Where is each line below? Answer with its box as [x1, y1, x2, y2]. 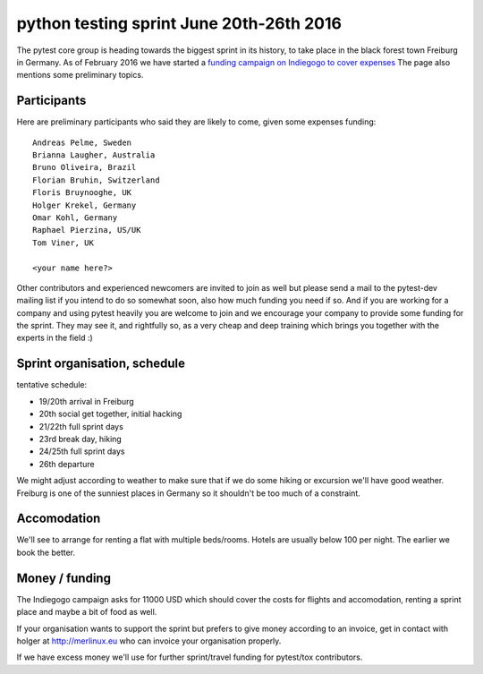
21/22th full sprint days [38, 421, 124, 431]
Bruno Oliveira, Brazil [32, 162, 137, 173]
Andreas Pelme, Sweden [32, 137, 132, 148]
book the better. [16, 547, 76, 558]
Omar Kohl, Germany [32, 212, 118, 223]
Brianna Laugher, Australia [32, 150, 156, 160]
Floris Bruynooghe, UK [32, 188, 132, 198]
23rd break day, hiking [38, 433, 123, 444]
